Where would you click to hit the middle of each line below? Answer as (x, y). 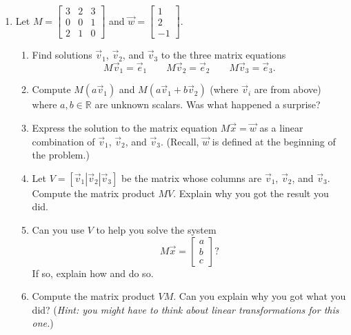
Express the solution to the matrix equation (125, 127)
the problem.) (61, 155)
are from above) (288, 89)
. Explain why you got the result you (251, 193)
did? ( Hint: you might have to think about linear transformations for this (185, 309)
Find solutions (62, 55)
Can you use (58, 229)
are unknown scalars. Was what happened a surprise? (208, 104)
